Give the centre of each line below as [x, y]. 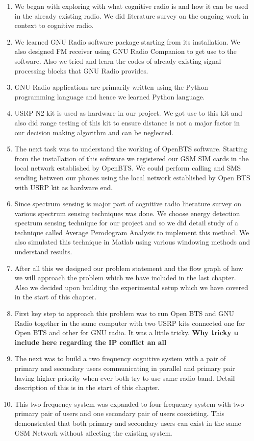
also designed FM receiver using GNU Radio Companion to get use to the [126, 51]
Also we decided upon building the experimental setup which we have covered [131, 287]
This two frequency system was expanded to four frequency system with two [129, 404]
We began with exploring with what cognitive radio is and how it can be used [131, 6]
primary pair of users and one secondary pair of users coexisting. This [119, 413]
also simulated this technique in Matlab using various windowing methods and [132, 242]
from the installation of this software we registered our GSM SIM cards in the [131, 158]
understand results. [43, 252]
